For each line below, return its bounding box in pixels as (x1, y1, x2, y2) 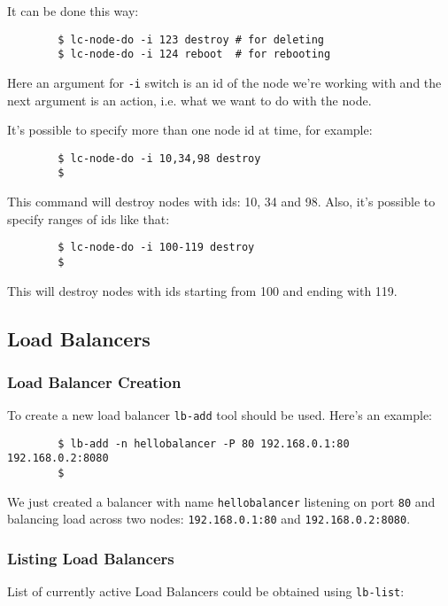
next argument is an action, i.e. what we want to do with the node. (7, 90, 372, 109)
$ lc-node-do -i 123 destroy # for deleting (58, 33, 324, 46)
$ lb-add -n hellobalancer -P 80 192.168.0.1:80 (58, 437, 350, 450)
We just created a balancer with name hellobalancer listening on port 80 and (7, 492, 436, 510)
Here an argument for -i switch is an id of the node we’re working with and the (7, 73, 442, 91)
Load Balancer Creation (7, 370, 182, 392)
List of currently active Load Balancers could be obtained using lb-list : (7, 582, 405, 601)
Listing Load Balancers (7, 548, 174, 570)
